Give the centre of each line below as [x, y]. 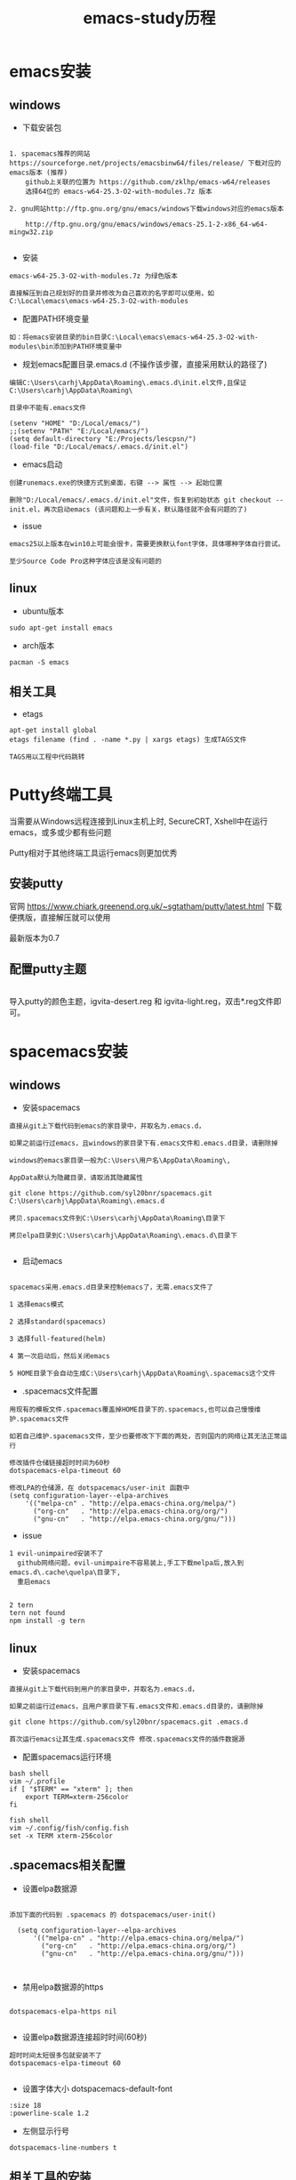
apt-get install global [53, 730]
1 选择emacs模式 [36, 1305]
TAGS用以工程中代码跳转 [47, 757]
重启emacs [34, 1582]
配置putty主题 [48, 969]
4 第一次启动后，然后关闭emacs [60, 1356]
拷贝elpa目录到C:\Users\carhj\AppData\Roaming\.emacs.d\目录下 [124, 1236]
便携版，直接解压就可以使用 [60, 918]
